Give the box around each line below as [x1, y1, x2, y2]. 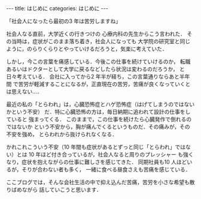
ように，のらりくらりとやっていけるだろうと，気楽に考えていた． [6, 46, 167, 52]
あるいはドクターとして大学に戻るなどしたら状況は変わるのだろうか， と [6, 65, 185, 73]
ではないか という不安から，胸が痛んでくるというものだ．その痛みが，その [6, 123, 190, 130]
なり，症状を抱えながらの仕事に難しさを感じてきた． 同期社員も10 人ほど [6, 158, 187, 165]
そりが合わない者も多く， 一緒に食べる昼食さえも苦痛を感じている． [22, 166, 191, 173]
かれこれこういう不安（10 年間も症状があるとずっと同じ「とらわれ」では [6, 143, 186, 150]
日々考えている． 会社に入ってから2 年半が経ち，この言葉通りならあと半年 [6, 73, 190, 80]
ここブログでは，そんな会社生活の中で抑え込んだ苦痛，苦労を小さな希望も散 [6, 179, 195, 186]
